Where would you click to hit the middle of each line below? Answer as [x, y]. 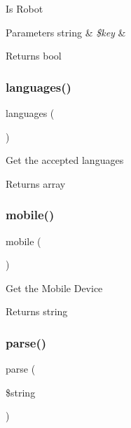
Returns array [36, 183]
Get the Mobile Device [54, 288]
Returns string [37, 311]
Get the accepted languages [65, 160]
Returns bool [34, 56]
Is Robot [25, 8]
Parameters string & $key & [66, 32]
